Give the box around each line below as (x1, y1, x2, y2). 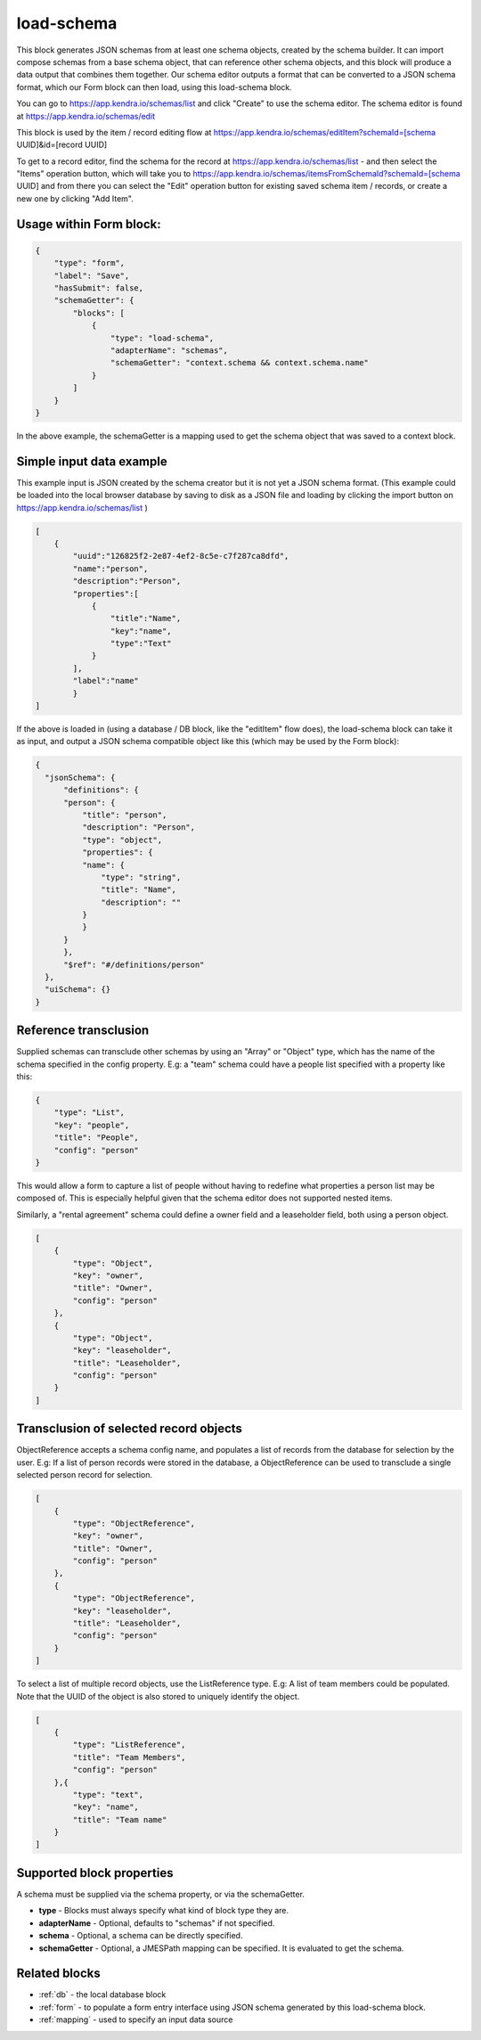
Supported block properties (16, 1865, 174, 1880)
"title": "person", (81, 809, 167, 820)
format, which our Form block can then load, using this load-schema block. (16, 81, 293, 93)
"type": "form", (53, 258, 125, 268)
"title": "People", (53, 1133, 140, 1143)
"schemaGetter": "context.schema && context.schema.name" (110, 357, 370, 368)
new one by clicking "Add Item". (16, 193, 134, 204)
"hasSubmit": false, (53, 283, 144, 293)
